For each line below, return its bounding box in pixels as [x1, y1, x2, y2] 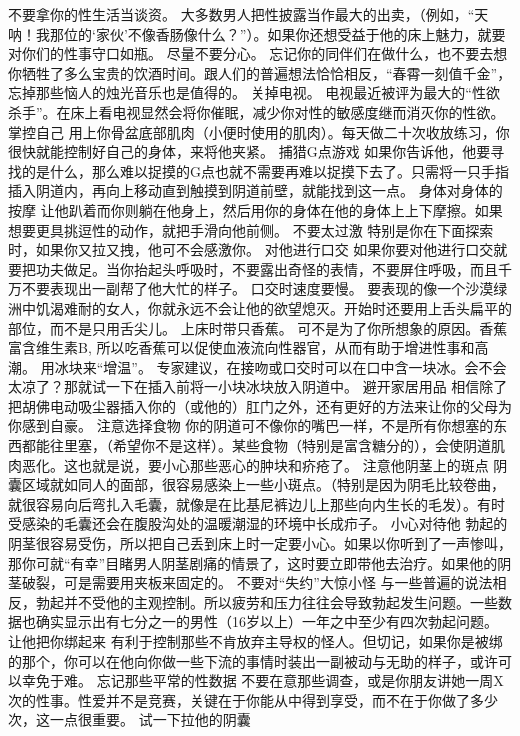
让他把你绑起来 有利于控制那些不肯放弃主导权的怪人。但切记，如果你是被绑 [8, 631, 503, 651]
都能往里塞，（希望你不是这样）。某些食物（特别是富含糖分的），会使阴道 [21, 435, 491, 456]
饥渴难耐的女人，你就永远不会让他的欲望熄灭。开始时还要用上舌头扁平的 [35, 297, 512, 318]
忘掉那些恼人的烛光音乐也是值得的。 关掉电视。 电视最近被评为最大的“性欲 [8, 82, 500, 103]
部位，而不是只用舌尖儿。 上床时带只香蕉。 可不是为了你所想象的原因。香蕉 [8, 317, 508, 338]
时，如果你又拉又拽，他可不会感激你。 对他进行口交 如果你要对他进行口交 [8, 239, 494, 260]
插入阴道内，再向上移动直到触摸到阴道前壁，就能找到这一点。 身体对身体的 [8, 180, 503, 201]
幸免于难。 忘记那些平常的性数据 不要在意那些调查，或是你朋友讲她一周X [21, 670, 504, 691]
